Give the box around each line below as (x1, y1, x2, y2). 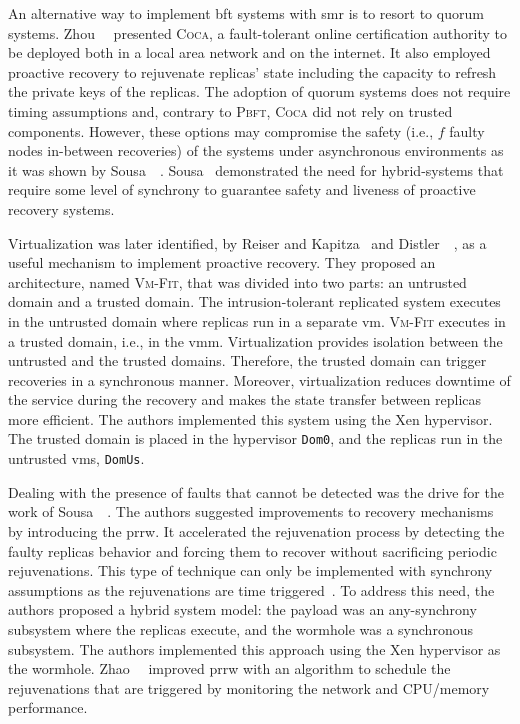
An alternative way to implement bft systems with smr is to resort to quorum (8, 3, 484, 23)
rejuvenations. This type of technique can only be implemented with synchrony (8, 560, 493, 581)
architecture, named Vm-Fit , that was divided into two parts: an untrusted (8, 271, 467, 292)
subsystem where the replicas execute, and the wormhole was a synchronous (8, 618, 473, 639)
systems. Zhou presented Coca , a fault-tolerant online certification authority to (8, 22, 507, 43)
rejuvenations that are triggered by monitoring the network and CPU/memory (8, 677, 490, 698)
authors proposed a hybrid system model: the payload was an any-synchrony (8, 599, 477, 620)
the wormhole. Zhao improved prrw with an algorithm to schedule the (8, 658, 451, 679)
